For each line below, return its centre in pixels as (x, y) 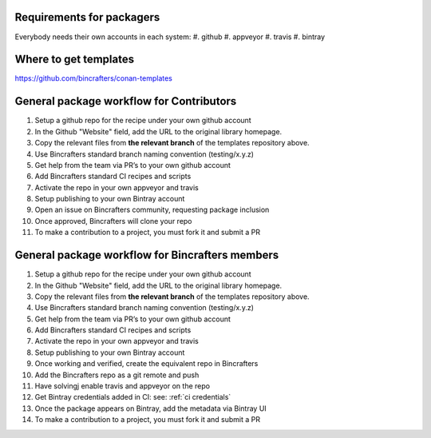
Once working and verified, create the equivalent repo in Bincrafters (146, 364)
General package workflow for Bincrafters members (147, 255)
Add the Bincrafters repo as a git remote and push (117, 375)
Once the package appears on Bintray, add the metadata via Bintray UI (150, 408)
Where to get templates (75, 60)
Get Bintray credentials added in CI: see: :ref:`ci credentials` (133, 397)
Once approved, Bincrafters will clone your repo (113, 221)
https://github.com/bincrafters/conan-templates (94, 78)
